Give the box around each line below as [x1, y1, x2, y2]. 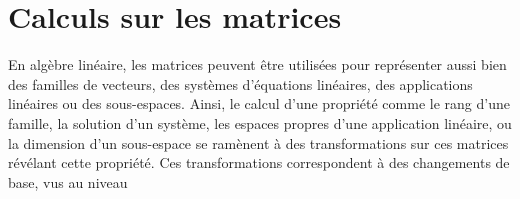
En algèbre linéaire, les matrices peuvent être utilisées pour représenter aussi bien [8, 54, 507, 75]
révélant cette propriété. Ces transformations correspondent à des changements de [8, 152, 510, 173]
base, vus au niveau [8, 171, 128, 192]
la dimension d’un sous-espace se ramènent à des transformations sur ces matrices [8, 132, 509, 153]
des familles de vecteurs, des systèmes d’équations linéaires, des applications [8, 73, 473, 94]
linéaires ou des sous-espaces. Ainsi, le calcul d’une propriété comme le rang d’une [8, 93, 510, 114]
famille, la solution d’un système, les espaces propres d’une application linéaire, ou [8, 112, 512, 133]
